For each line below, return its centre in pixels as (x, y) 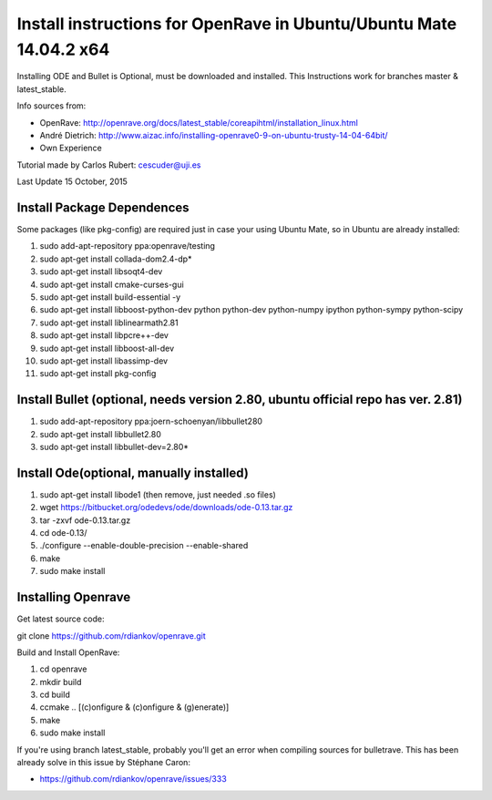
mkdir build (61, 682)
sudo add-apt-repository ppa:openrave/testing (128, 246)
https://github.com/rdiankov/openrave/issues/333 (133, 779)
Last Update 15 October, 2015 (72, 181)
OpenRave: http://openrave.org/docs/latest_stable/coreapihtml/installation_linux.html (199, 122)
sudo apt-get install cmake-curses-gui (112, 284)
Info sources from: (51, 106)
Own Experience (71, 148)
